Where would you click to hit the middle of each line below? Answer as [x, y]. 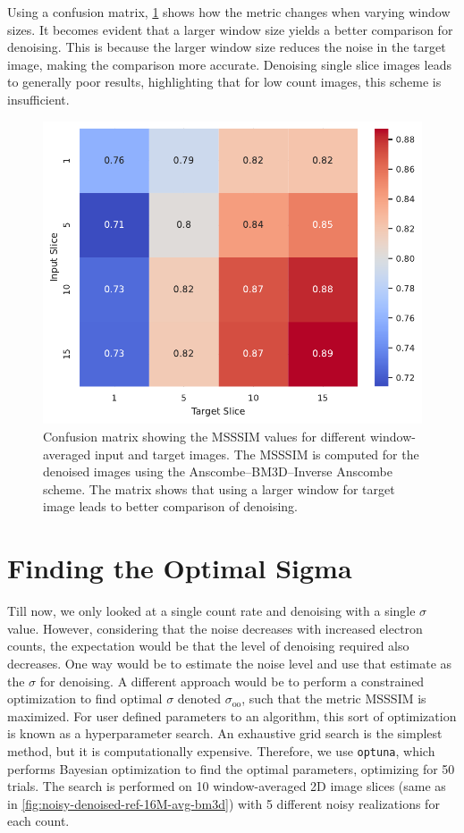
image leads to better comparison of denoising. [170, 506]
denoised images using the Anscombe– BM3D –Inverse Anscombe [218, 471]
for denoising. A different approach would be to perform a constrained [232, 681]
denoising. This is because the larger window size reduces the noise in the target [227, 47]
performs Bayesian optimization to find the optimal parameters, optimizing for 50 [231, 768]
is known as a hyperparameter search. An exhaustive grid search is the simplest [225, 733]
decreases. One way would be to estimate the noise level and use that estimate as [230, 663]
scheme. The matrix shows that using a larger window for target [219, 488]
